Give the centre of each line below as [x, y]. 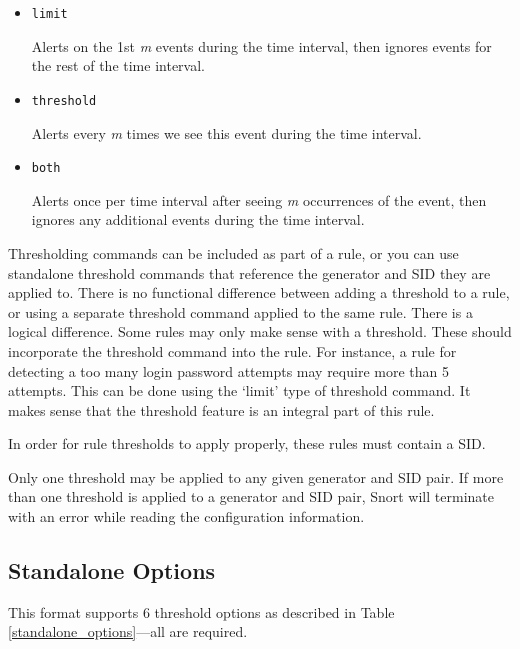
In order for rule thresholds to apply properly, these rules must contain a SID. [247, 443]
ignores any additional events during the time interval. [198, 219]
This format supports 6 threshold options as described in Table [201, 611]
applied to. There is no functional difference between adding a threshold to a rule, [259, 292]
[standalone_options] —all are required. [128, 631]
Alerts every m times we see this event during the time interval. [226, 132]
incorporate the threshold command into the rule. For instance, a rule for [232, 350]
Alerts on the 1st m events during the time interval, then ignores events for [261, 45]
